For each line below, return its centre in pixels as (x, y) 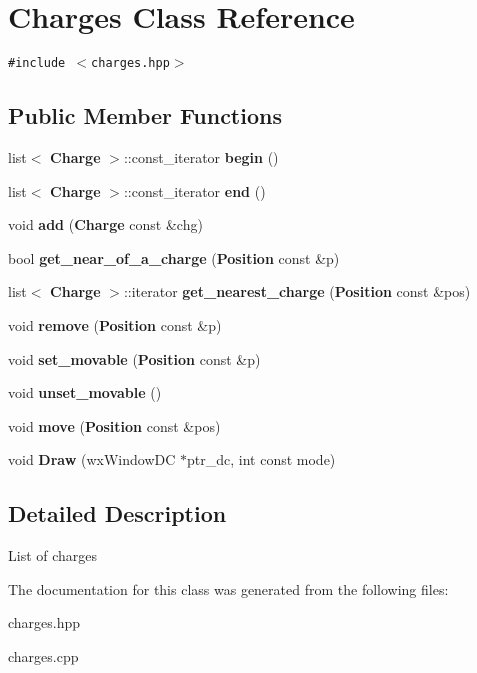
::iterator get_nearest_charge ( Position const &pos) (297, 291)
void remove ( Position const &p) (115, 324)
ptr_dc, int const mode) (261, 459)
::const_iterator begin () (201, 156)
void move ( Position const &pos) (114, 425)
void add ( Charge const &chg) (105, 224)
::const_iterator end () (194, 190)
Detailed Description (117, 513)
